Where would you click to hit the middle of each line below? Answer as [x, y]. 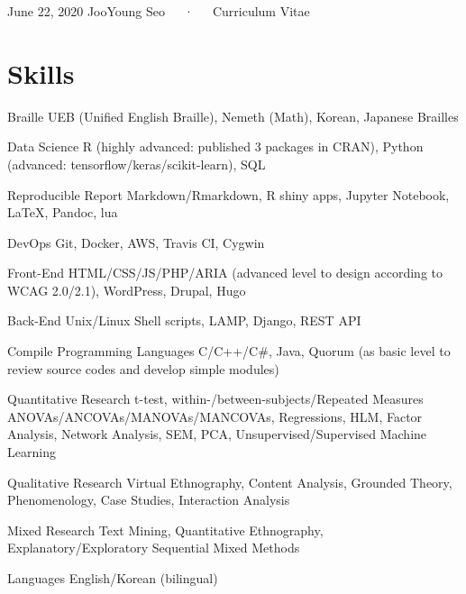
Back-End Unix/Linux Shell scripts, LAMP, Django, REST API [184, 320]
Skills [41, 73]
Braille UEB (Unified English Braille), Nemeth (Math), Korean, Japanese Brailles [233, 116]
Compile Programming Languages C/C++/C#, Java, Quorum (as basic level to [229, 351]
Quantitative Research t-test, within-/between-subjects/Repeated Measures [215, 399]
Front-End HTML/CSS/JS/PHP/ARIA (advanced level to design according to [225, 273]
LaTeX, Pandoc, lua [63, 212]
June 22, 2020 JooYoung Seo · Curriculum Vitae [159, 11]
